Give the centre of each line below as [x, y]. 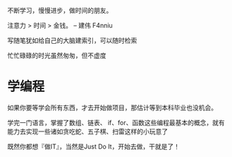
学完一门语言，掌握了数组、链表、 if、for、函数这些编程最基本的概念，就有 [116, 122]
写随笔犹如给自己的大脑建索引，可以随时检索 [72, 40]
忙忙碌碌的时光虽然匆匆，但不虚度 [57, 56]
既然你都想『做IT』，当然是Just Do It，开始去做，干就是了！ [93, 146]
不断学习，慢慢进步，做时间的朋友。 [60, 10]
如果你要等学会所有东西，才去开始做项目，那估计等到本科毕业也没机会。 [112, 107]
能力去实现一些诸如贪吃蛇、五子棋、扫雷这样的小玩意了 [87, 131]
